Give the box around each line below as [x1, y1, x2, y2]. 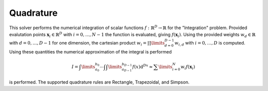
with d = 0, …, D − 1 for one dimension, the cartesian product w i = [9, 40, 147, 47]
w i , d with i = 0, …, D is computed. [174, 40, 246, 47]
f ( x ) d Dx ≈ [132, 63, 153, 69]
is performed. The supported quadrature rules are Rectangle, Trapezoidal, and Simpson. [9, 79, 190, 85]
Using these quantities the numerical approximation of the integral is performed [9, 48, 172, 54]
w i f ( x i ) [180, 64, 196, 71]
